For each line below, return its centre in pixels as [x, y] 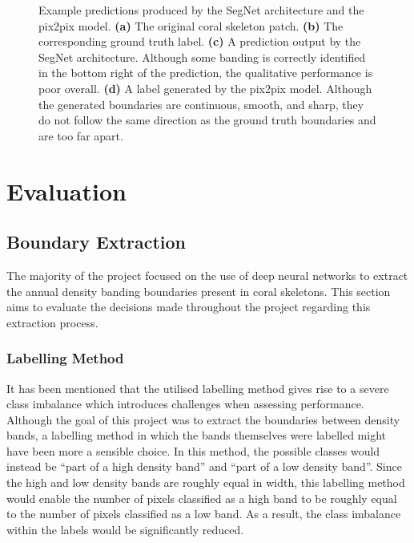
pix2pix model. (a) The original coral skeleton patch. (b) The [191, 25]
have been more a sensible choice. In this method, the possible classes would [193, 450]
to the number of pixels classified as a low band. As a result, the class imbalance [204, 514]
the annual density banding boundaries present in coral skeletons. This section [199, 291]
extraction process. [52, 322]
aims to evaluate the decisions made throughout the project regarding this [189, 307]
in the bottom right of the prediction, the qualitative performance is [206, 73]
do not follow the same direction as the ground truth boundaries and [207, 120]
